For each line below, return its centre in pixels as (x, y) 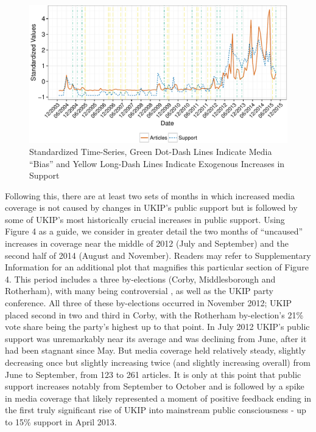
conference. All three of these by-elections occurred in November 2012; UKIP (149, 303)
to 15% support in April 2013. (61, 421)
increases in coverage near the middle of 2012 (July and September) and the (147, 243)
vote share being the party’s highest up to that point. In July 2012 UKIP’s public (157, 327)
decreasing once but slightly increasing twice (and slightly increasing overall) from (158, 362)
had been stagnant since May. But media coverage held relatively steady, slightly (156, 350)
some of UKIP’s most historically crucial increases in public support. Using (145, 219)
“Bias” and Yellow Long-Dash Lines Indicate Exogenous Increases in (157, 163)
